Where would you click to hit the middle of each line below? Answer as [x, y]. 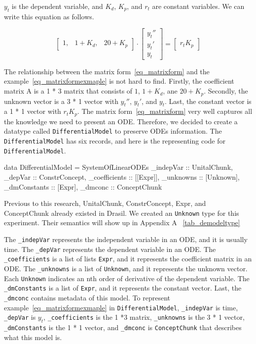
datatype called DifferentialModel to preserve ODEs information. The [113, 131]
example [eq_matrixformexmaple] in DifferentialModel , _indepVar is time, [121, 307]
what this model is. [33, 337]
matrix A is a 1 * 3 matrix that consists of [68, 91]
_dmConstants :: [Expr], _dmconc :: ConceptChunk [83, 186]
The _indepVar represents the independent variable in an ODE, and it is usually [126, 239]
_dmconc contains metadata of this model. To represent [87, 297]
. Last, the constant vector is [208, 101]
